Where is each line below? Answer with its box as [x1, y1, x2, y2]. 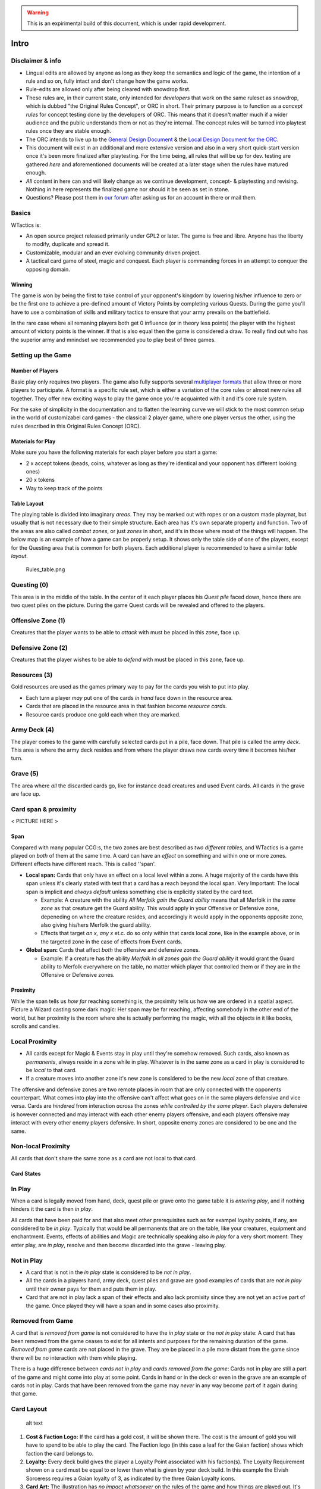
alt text [26, 1419, 43, 1426]
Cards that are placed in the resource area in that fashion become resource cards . [26, 703, 227, 710]
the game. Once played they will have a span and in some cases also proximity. [26, 1302, 220, 1309]
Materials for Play [11, 438, 56, 445]
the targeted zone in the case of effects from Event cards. [40, 938, 182, 945]
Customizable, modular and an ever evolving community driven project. [26, 249, 202, 256]
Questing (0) [11, 581, 49, 589]
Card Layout [11, 1405, 48, 1413]
